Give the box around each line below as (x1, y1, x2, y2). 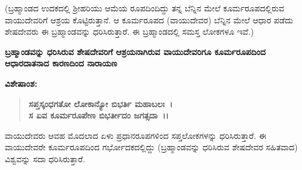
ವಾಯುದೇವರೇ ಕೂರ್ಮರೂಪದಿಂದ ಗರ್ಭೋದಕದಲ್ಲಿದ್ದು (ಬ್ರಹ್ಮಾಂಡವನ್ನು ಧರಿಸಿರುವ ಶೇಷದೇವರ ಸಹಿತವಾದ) (5, 141, 298, 153)
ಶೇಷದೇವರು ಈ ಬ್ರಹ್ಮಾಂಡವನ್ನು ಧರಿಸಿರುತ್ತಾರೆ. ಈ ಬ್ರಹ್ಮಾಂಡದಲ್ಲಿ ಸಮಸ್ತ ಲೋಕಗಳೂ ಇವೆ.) (5, 25, 254, 38)
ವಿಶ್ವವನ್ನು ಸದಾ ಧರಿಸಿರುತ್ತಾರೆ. (5, 152, 86, 165)
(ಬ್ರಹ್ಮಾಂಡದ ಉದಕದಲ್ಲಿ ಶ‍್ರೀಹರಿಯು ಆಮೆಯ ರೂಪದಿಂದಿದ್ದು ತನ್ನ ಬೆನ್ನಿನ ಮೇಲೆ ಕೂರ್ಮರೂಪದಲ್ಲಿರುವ (5, 2, 285, 14)
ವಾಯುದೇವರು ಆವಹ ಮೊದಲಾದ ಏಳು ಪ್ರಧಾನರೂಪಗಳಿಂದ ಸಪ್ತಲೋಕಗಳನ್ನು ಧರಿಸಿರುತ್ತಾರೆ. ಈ (5, 129, 267, 141)
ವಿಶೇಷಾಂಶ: (5, 77, 38, 89)
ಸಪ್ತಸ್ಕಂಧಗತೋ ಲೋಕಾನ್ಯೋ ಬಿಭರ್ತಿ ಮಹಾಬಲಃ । (28, 97, 173, 110)
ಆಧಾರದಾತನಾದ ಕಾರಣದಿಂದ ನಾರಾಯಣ (5, 57, 117, 69)
